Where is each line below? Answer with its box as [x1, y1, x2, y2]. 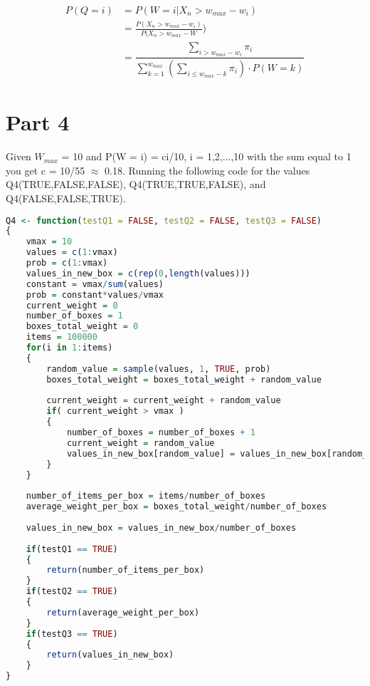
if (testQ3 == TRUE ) [26, 628, 118, 639]
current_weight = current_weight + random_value [46, 395, 281, 406]
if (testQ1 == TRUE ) [26, 544, 118, 554]
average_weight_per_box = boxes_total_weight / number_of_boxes [26, 501, 327, 512]
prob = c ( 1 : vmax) [26, 258, 108, 269]
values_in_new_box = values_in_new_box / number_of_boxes [26, 522, 297, 533]
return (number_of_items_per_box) [46, 565, 205, 576]
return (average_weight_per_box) [46, 607, 200, 618]
